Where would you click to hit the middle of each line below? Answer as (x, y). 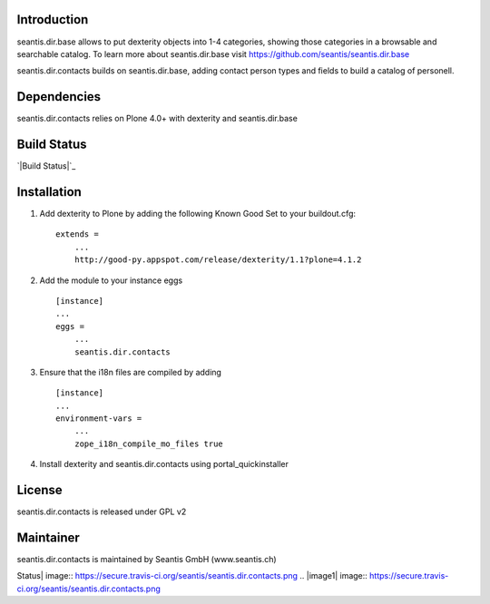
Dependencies (59, 97)
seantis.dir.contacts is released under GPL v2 (102, 511)
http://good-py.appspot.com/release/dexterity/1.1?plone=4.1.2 (218, 260)
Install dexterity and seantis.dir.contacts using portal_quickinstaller (164, 464)
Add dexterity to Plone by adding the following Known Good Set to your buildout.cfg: (198, 214)
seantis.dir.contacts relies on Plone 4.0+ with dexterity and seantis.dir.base (157, 119)
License (39, 490)
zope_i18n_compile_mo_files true (149, 443)
